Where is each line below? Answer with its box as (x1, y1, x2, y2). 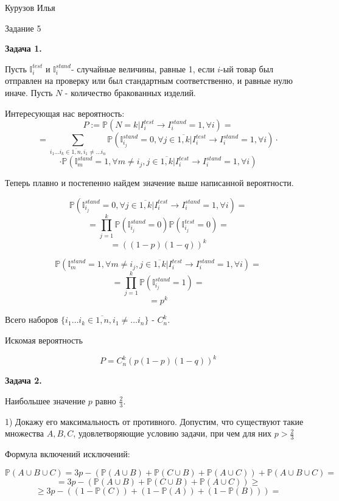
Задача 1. (5, 42, 42, 55)
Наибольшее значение (5, 394, 86, 407)
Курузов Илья (5, 1, 55, 13)
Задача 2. (5, 374, 42, 387)
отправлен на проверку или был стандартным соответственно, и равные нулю (5, 74, 293, 87)
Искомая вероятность (5, 334, 83, 347)
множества (5, 427, 44, 440)
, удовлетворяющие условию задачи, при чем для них (73, 427, 272, 440)
